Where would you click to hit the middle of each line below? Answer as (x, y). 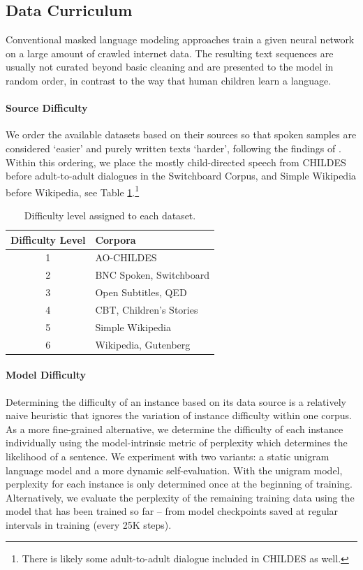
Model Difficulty (46, 375)
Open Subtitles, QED (141, 292)
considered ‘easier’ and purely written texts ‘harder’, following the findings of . (173, 148)
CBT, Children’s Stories (147, 309)
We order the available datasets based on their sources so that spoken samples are (181, 134)
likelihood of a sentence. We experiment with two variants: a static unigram (168, 456)
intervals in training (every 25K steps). (89, 524)
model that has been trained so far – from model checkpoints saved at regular (172, 511)
